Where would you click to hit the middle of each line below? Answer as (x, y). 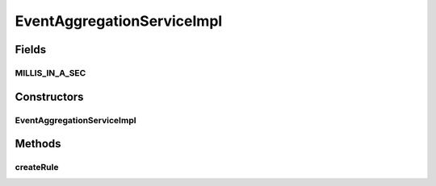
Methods (38, 144)
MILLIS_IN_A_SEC (50, 72)
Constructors (49, 97)
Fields (31, 50)
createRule (37, 167)
